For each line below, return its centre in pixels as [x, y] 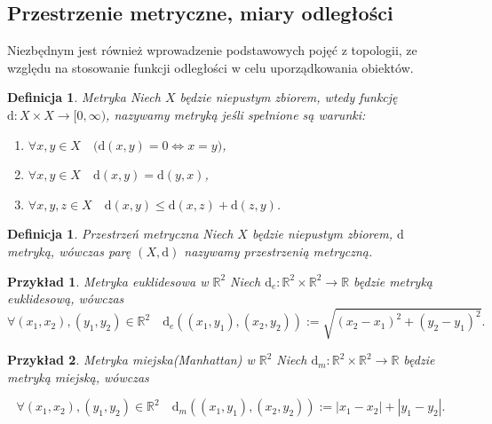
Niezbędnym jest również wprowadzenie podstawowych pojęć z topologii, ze [212, 50]
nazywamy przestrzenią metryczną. [278, 251]
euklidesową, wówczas [66, 298]
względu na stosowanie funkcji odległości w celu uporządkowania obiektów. [210, 67]
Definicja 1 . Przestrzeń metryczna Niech [120, 234]
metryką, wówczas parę [69, 251]
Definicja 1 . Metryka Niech [84, 97]
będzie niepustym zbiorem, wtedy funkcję [289, 97]
